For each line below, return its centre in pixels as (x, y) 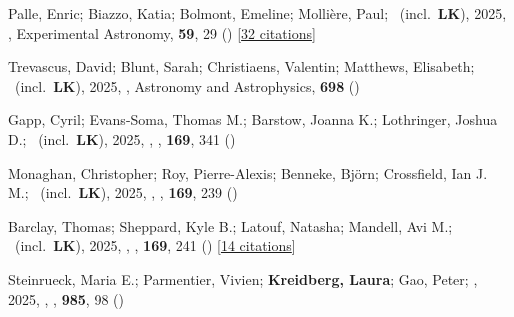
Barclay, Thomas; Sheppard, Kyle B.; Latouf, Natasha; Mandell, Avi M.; (230, 225)
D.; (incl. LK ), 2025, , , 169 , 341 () (122, 138)
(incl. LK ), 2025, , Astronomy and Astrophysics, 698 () (187, 85)
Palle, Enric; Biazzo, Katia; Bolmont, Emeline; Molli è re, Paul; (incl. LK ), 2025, (257, 13)
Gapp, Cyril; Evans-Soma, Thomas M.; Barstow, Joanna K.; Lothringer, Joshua (253, 119)
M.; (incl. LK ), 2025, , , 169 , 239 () (123, 192)
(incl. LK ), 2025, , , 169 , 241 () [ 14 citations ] (155, 245)
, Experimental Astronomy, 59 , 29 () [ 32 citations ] (162, 32)
